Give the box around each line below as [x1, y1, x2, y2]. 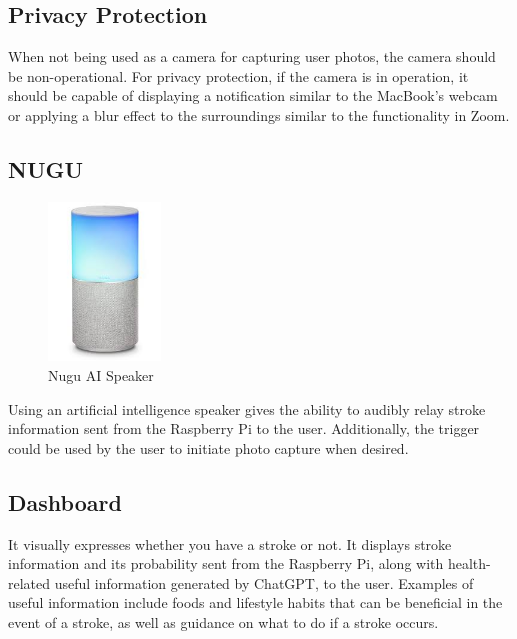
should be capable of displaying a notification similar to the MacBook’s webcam [8, 85, 498, 106]
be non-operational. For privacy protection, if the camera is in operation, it [8, 65, 469, 86]
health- [447, 553, 491, 574]
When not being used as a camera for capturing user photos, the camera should [8, 46, 496, 67]
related [8, 572, 51, 593]
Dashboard [8, 486, 122, 517]
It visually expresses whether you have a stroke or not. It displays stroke [8, 533, 452, 554]
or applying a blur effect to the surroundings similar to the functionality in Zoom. [8, 104, 510, 125]
